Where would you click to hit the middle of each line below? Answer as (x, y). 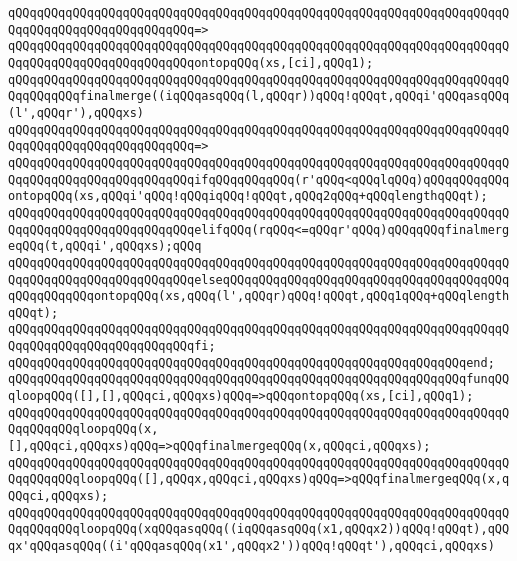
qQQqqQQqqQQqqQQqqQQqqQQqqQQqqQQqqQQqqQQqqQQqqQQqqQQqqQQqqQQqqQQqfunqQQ (259, 379)
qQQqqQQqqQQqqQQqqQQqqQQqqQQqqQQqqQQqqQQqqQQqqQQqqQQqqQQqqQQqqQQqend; (251, 362)
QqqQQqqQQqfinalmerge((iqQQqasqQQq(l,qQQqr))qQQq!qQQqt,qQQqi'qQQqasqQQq (259, 96)
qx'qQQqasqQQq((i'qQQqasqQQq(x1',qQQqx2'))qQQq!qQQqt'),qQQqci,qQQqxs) (251, 546)
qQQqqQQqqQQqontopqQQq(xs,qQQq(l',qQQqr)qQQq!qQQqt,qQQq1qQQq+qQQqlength (259, 296)
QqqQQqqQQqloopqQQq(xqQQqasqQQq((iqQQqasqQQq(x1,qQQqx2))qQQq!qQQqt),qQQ (259, 529)
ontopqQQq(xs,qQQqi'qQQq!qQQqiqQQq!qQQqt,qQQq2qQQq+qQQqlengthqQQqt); (248, 196)
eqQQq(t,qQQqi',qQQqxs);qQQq (105, 246)
